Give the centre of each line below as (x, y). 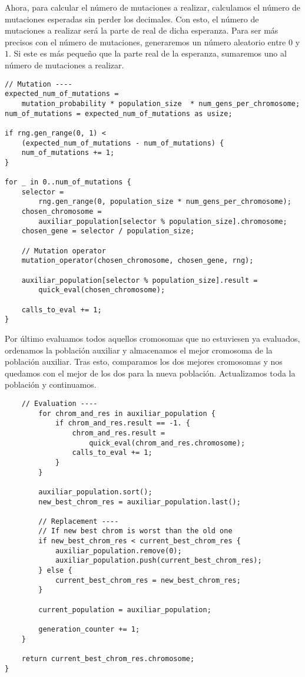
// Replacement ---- (79, 521)
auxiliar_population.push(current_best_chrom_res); (158, 561)
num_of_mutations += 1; (68, 153)
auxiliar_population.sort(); (95, 492)
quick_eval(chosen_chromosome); (102, 290)
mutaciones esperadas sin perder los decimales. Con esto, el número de (132, 19)
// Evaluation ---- (59, 403)
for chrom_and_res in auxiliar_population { (127, 413)
